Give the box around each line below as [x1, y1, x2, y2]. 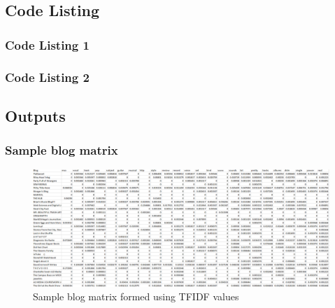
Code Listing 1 [5, 36, 90, 53]
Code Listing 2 [5, 68, 90, 85]
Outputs [5, 104, 66, 126]
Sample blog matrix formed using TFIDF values [33, 289, 239, 304]
